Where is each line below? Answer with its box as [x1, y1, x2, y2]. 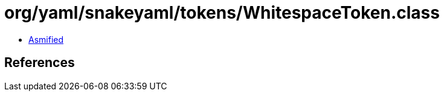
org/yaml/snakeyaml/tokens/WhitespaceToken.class [4, 2, 440, 23]
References [4, 55, 75, 71]
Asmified [28, 34, 64, 45]
